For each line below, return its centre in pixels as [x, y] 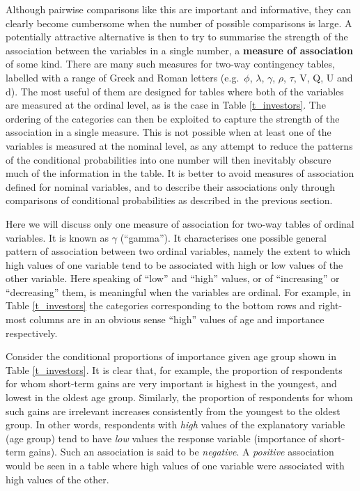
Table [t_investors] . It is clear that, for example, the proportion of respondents [174, 369]
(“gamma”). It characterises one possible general [223, 237]
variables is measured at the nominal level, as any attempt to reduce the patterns [179, 145]
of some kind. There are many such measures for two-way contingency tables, [170, 64]
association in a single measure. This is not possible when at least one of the [169, 132]
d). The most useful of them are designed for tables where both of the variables [175, 91]
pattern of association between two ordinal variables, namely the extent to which [178, 251]
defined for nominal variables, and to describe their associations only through [171, 186]
